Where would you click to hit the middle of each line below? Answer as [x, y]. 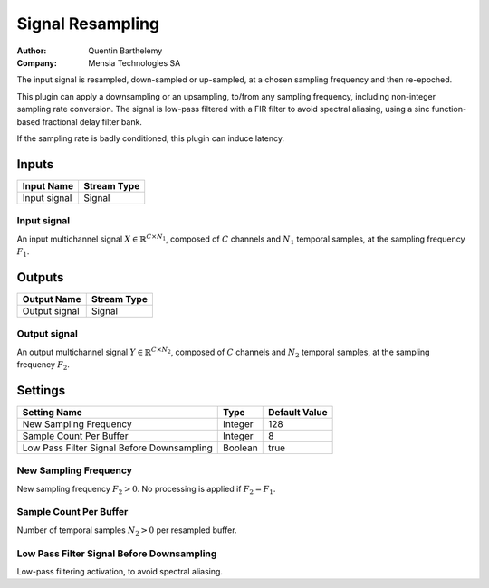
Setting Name [53, 412]
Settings [41, 390]
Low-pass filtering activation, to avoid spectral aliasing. [120, 571]
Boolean [240, 448]
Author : [32, 51]
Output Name [52, 299]
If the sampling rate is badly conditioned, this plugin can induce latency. [151, 138]
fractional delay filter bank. [92, 121]
